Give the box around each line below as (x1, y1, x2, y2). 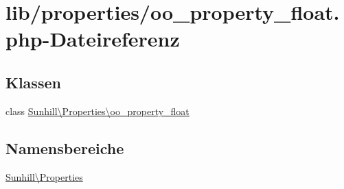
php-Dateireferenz (5, 25, 180, 53)
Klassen (5, 71, 61, 92)
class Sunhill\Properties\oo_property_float (5, 103, 190, 118)
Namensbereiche (5, 137, 124, 158)
